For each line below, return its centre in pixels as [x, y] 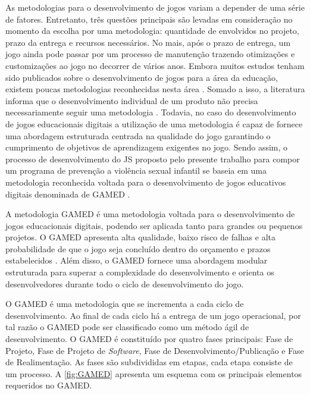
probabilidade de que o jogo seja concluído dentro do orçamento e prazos [138, 248]
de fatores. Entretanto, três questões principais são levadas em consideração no [149, 19]
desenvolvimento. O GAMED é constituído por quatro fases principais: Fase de [149, 339]
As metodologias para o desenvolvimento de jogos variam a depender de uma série [155, 7]
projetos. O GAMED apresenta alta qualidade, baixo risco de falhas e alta [140, 237]
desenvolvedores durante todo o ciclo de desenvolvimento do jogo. [125, 283]
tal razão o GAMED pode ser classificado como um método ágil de [127, 327]
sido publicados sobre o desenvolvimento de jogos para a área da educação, [142, 77]
